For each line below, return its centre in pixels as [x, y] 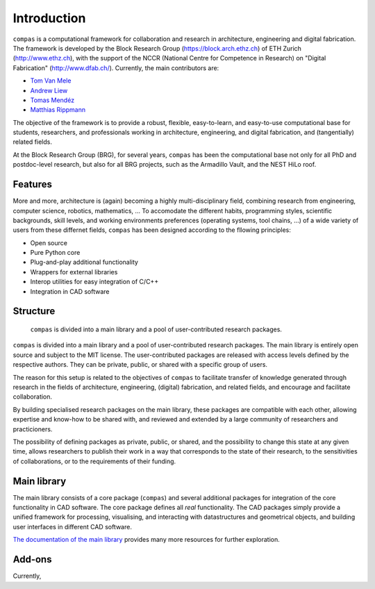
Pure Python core [55, 253]
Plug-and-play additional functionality [84, 262]
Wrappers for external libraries [74, 272]
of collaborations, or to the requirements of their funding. [94, 461]
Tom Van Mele [51, 81]
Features [32, 184]
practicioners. [33, 429]
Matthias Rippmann [58, 110]
